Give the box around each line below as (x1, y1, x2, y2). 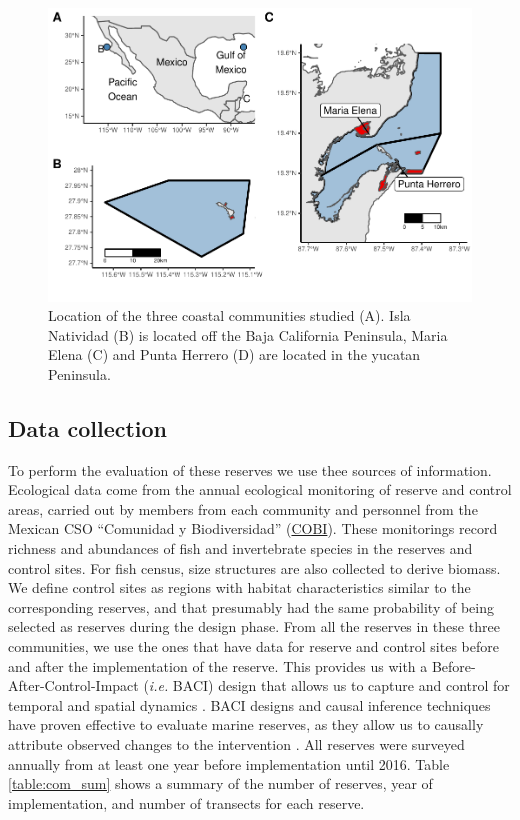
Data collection (8, 412, 168, 443)
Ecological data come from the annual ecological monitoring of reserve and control (8, 479, 512, 500)
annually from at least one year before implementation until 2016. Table (8, 753, 450, 774)
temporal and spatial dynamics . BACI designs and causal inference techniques (8, 694, 491, 715)
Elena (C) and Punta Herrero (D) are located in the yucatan (48, 344, 421, 365)
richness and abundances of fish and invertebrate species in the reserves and (8, 538, 473, 559)
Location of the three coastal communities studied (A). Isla (48, 305, 411, 326)
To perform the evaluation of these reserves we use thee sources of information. (8, 459, 492, 480)
